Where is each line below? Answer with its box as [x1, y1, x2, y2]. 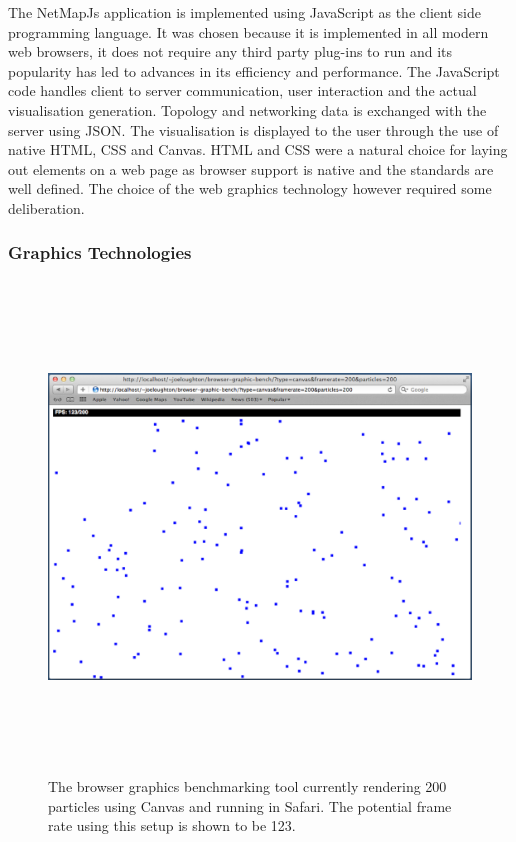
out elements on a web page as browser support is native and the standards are [8, 158, 494, 179]
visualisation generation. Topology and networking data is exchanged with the [8, 99, 487, 120]
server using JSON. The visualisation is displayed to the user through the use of [8, 119, 499, 140]
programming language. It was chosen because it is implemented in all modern [8, 21, 489, 42]
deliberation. [8, 197, 85, 218]
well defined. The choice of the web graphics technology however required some [8, 178, 492, 199]
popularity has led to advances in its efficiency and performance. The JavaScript [8, 60, 500, 81]
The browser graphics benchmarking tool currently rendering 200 [48, 775, 447, 796]
